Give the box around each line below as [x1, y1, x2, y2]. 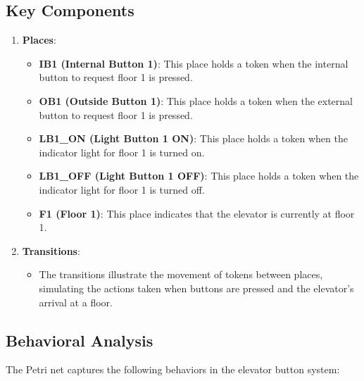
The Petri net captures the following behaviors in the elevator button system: [6, 362, 340, 377]
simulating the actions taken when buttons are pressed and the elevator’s [39, 280, 354, 295]
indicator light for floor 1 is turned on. [39, 144, 205, 159]
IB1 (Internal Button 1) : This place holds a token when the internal [39, 56, 349, 70]
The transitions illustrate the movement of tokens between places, [39, 267, 323, 282]
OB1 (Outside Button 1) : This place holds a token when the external [39, 93, 353, 108]
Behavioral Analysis [6, 329, 153, 351]
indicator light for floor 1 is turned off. [39, 182, 205, 196]
